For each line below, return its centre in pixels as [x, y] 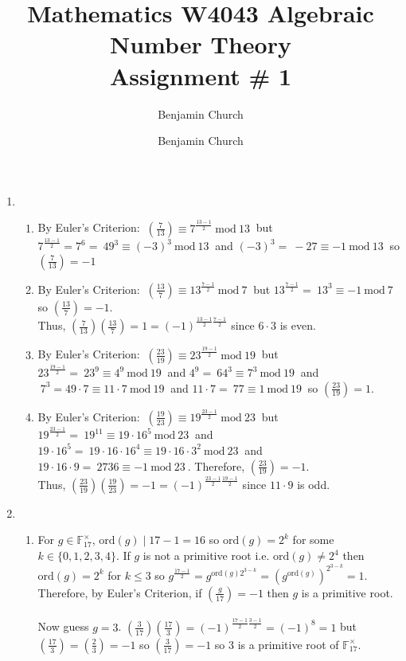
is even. [298, 325]
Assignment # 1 [201, 75]
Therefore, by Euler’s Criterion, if [120, 592]
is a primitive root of [288, 644]
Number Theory [201, 44]
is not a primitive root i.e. [206, 555]
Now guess [63, 626]
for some [313, 540]
